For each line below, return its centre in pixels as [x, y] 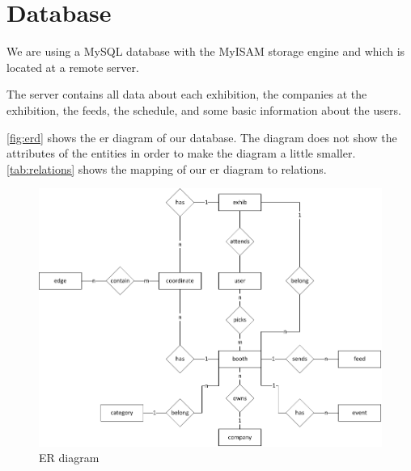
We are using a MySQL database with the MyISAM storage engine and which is [206, 51]
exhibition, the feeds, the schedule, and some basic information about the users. [204, 109]
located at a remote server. [73, 67]
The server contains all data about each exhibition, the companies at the [187, 94]
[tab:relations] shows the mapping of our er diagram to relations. [167, 168]
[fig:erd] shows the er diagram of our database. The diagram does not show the [202, 137]
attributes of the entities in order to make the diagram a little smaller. [181, 153]
